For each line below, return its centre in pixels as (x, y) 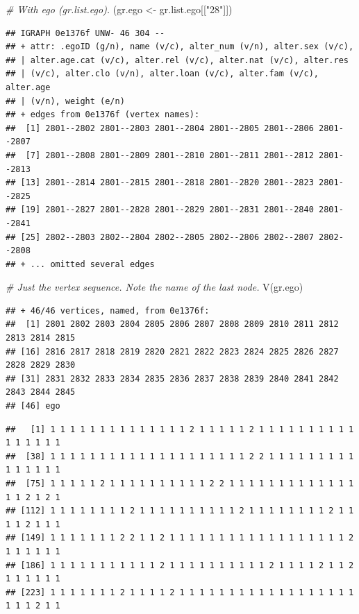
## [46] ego (33, 406)
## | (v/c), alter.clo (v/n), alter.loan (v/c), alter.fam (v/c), (162, 74)
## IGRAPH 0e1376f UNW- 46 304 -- (85, 33)
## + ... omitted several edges (80, 264)
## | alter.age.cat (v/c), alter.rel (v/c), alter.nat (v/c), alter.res (177, 60)
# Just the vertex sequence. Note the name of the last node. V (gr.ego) (155, 287)
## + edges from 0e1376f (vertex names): (103, 115)
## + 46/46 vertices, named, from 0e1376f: (108, 310)
